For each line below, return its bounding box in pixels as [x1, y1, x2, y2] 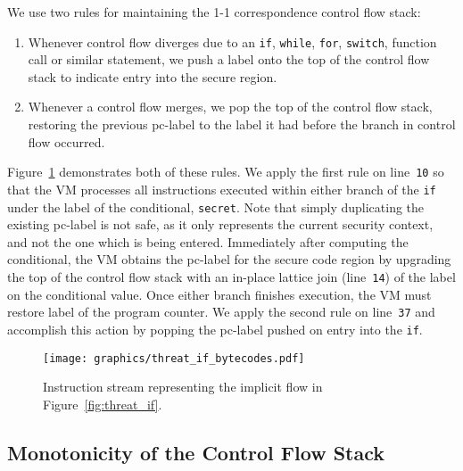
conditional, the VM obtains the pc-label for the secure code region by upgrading [7, 250, 451, 269]
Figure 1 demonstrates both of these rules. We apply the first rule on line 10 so [7, 162, 444, 181]
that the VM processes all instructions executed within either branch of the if [7, 179, 436, 198]
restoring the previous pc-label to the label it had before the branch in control [28, 115, 456, 134]
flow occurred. [28, 132, 105, 151]
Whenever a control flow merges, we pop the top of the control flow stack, [28, 97, 433, 116]
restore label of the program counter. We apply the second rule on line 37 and [7, 302, 435, 321]
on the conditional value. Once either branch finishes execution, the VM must [7, 285, 432, 303]
